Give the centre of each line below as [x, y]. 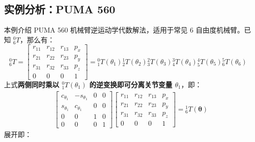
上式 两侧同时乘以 [32, 84]
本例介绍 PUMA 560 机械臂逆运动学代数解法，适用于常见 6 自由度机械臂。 [124, 30]
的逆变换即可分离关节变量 [131, 84]
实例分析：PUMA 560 [60, 9]
